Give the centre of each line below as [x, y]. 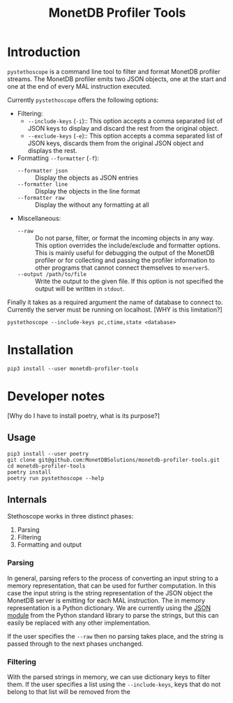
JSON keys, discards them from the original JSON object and [116, 143]
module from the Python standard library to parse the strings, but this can [113, 615]
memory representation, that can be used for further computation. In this [112, 586]
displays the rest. [52, 150]
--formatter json [43, 171]
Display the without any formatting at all [92, 205]
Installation [40, 350]
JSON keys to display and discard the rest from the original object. [123, 128]
